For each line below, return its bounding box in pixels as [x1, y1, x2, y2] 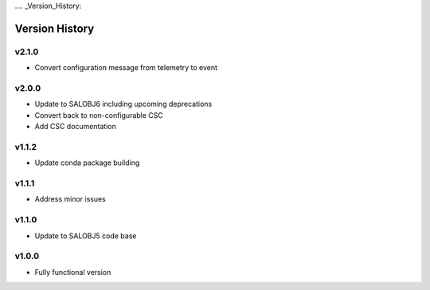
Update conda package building [34, 158, 140, 167]
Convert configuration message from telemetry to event [34, 63, 218, 72]
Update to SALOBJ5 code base [34, 231, 137, 241]
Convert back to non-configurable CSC [34, 110, 163, 120]
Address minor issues [34, 194, 107, 204]
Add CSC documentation [34, 122, 117, 131]
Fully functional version [34, 267, 111, 276]
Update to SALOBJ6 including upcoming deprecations [34, 100, 213, 109]
